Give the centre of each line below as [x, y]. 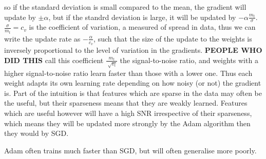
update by [20, 17]
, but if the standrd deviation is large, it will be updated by [142, 17]
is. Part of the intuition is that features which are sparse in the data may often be [133, 93]
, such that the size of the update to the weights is [173, 38]
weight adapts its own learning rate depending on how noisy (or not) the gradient [133, 83]
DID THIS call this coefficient [54, 60]
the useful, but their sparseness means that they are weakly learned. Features [126, 103]
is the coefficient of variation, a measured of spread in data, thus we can [142, 27]
